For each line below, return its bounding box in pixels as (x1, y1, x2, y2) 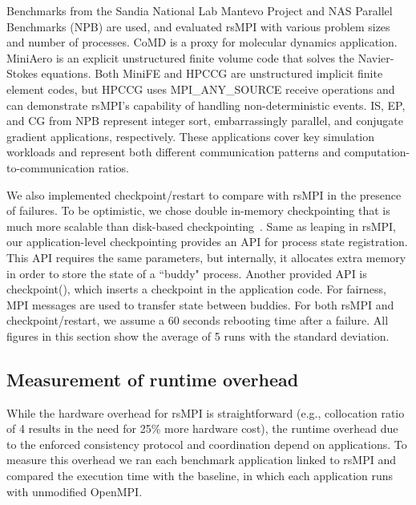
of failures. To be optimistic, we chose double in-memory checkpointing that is (6, 202, 390, 219)
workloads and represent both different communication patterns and (6, 143, 341, 160)
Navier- (357, 49, 394, 66)
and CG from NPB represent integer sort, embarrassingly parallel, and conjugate (6, 112, 404, 129)
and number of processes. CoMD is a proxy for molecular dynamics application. (6, 34, 398, 50)
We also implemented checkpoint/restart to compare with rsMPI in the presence (6, 186, 402, 203)
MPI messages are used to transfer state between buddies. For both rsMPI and (6, 296, 394, 313)
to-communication (6, 159, 95, 176)
